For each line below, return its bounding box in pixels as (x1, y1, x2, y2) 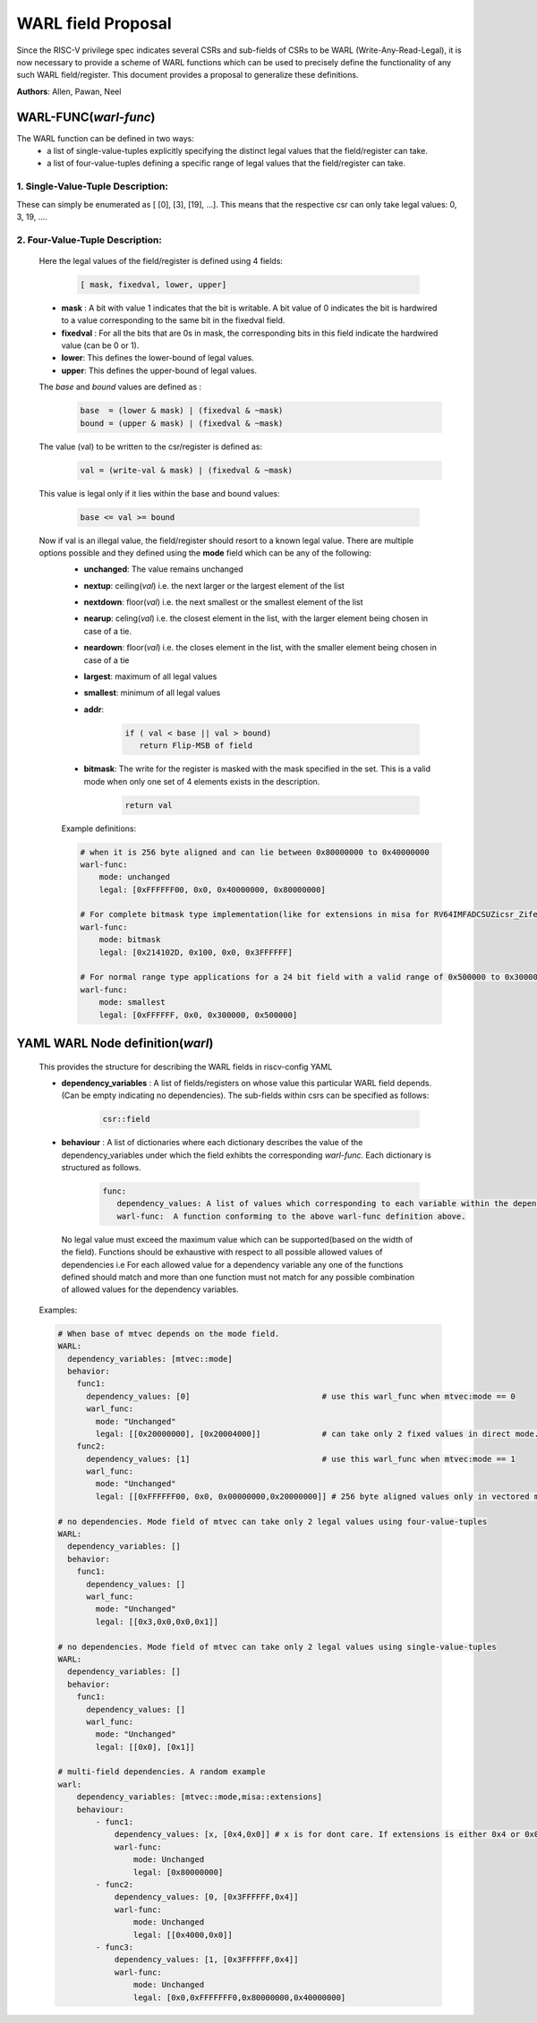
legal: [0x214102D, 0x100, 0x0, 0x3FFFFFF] (98, 947, 293, 957)
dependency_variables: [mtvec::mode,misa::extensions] (76, 1792, 322, 1802)
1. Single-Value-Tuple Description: (16, 180, 169, 192)
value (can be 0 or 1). (61, 340, 140, 351)
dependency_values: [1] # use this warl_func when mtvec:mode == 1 (86, 1454, 516, 1464)
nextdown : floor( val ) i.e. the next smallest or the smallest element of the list (83, 597, 363, 608)
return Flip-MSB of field (139, 741, 253, 751)
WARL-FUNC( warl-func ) (16, 109, 156, 124)
